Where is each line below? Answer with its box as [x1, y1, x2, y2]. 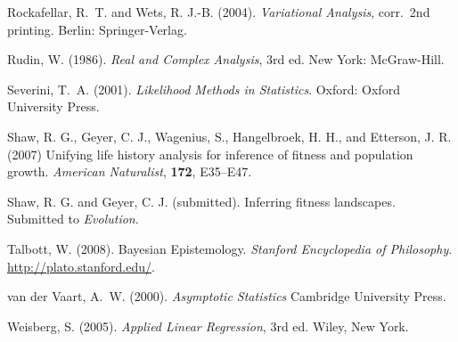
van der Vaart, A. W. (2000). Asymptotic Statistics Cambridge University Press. [7, 287, 446, 305]
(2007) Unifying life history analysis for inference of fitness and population [7, 144, 413, 163]
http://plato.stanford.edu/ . [7, 256, 155, 275]
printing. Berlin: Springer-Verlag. [7, 20, 187, 38]
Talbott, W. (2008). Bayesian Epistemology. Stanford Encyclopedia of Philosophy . [7, 239, 453, 257]
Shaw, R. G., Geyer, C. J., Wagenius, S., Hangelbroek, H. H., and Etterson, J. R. [7, 126, 452, 145]
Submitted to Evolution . [7, 209, 139, 228]
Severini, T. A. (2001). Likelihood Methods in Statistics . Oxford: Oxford [7, 79, 400, 98]
